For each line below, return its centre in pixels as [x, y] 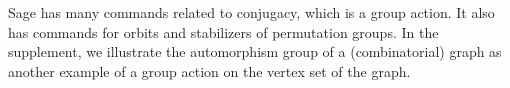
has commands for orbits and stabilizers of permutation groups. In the [223, 31]
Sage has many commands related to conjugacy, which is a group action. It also [251, 12]
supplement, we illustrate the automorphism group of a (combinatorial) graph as [255, 51]
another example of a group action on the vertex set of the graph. [209, 70]
